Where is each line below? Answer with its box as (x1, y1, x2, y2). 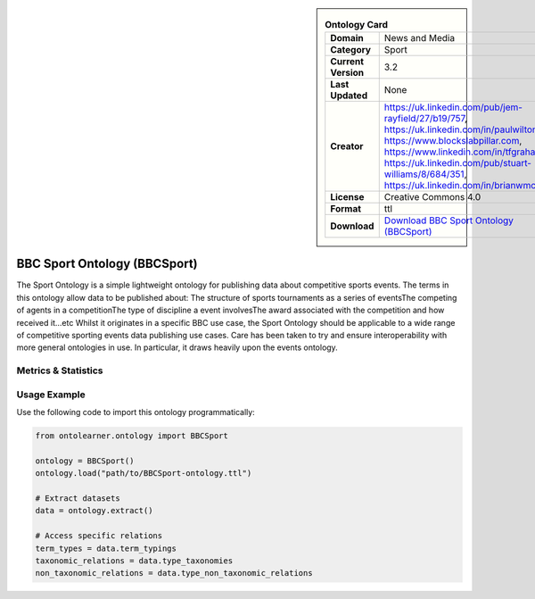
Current (330, 55, 365, 68)
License (330, 191, 365, 204)
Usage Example (16, 388, 86, 401)
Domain (330, 32, 365, 45)
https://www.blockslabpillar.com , (383, 135, 523, 147)
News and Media (383, 32, 455, 45)
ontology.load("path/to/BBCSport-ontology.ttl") (35, 469, 252, 478)
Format (330, 203, 361, 215)
